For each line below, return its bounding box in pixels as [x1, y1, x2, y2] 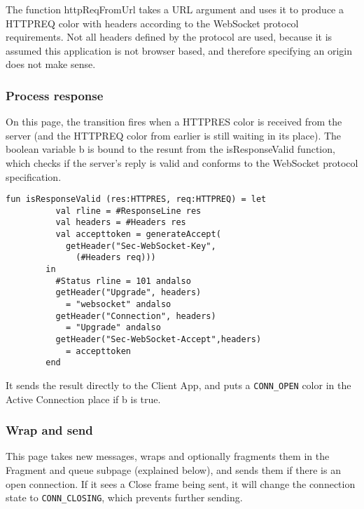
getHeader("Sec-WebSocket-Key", [65, 240, 216, 251]
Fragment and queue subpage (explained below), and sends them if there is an [6, 463, 341, 477]
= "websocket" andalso [65, 299, 171, 310]
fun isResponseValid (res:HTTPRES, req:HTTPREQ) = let [6, 194, 267, 205]
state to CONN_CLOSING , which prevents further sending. [6, 490, 243, 505]
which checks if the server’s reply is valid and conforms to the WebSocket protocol [6, 155, 358, 170]
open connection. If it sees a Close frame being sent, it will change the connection [6, 476, 356, 491]
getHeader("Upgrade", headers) [55, 287, 202, 298]
